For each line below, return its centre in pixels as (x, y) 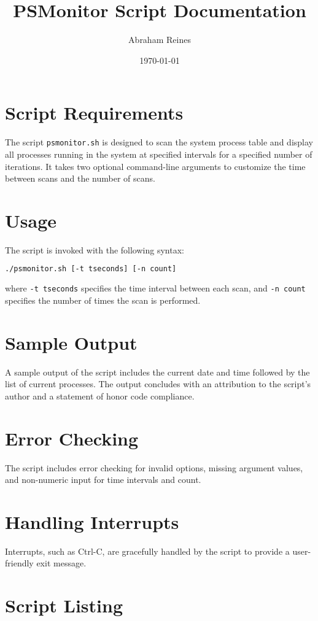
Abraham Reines (160, 40)
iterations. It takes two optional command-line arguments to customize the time (155, 166)
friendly (19, 563)
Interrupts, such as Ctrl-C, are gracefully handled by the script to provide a (147, 551)
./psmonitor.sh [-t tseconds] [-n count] (91, 269)
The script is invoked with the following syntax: (95, 249)
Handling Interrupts (92, 521)
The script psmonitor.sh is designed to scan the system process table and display (159, 142)
